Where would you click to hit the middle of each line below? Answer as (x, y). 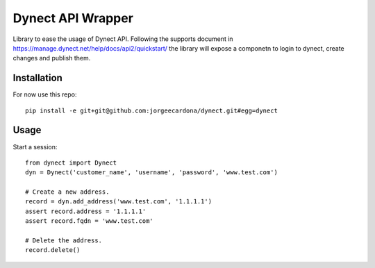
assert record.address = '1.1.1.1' (86, 211)
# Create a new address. (67, 192)
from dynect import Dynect (71, 162)
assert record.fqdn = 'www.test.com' (90, 221)
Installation (37, 78)
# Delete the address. (64, 241)
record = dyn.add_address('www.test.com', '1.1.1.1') (118, 202)
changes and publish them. (52, 58)
